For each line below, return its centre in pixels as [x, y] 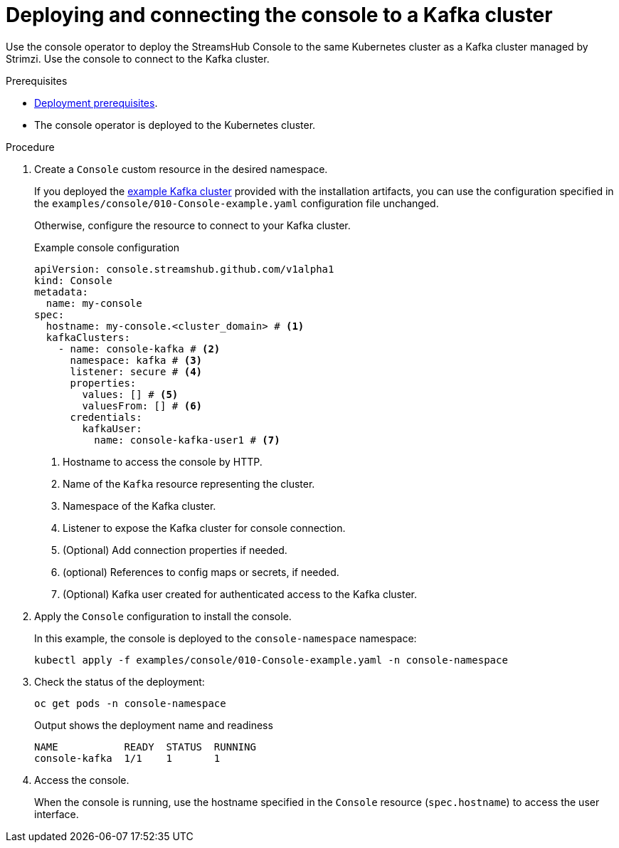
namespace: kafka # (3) [136, 360]
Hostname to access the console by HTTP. [163, 461]
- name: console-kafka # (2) [139, 349]
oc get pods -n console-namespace [130, 703]
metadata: [61, 292]
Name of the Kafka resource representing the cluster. [189, 483]
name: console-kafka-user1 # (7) [187, 440]
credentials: [106, 417]
